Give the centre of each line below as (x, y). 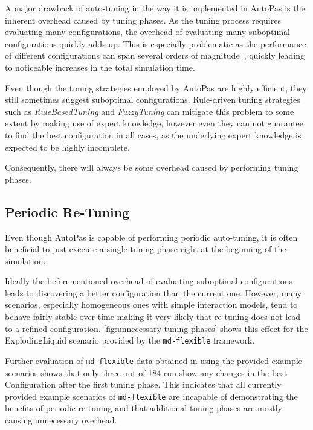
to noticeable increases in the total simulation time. (100, 67)
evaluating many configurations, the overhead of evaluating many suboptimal (147, 32)
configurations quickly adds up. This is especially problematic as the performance (156, 43)
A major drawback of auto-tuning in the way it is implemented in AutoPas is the (155, 8)
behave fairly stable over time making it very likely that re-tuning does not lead (153, 317)
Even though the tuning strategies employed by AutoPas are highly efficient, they (156, 87)
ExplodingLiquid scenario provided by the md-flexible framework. (130, 340)
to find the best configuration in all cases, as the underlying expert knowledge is (153, 135)
